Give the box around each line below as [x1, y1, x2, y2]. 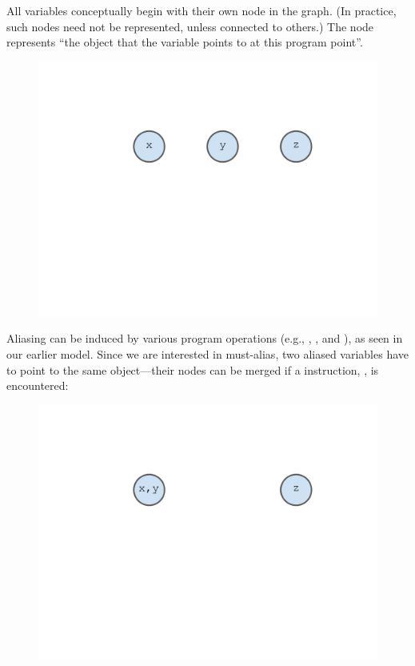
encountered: [6, 377, 69, 394]
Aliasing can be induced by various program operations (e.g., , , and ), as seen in [6, 330, 403, 347]
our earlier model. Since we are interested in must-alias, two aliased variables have [6, 345, 409, 362]
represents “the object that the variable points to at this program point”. [6, 34, 363, 50]
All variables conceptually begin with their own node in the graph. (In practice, [6, 2, 397, 18]
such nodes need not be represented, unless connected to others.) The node [6, 18, 374, 34]
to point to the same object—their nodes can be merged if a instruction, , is [6, 361, 379, 378]
